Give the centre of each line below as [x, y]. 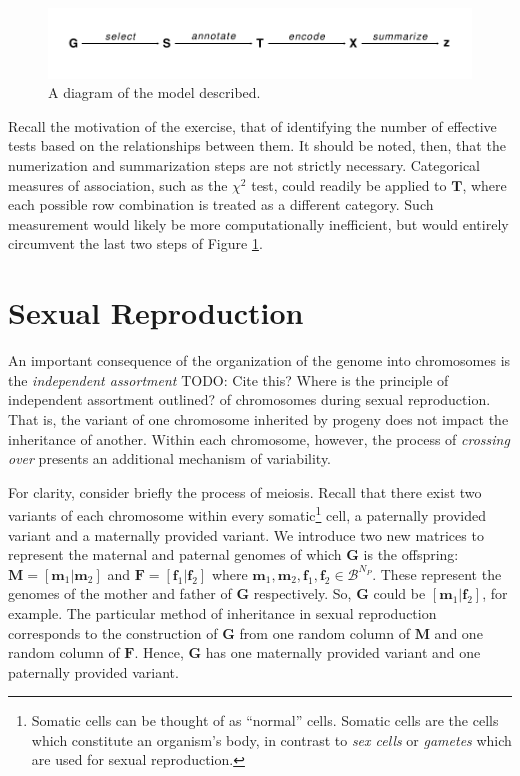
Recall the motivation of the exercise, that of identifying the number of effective [252, 125]
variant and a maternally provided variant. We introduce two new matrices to [246, 534]
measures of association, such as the [118, 184]
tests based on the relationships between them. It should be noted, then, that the [257, 145]
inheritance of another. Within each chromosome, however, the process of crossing [259, 438]
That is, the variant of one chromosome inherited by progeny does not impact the [258, 418]
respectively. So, [302, 593]
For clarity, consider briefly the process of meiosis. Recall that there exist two [245, 491]
